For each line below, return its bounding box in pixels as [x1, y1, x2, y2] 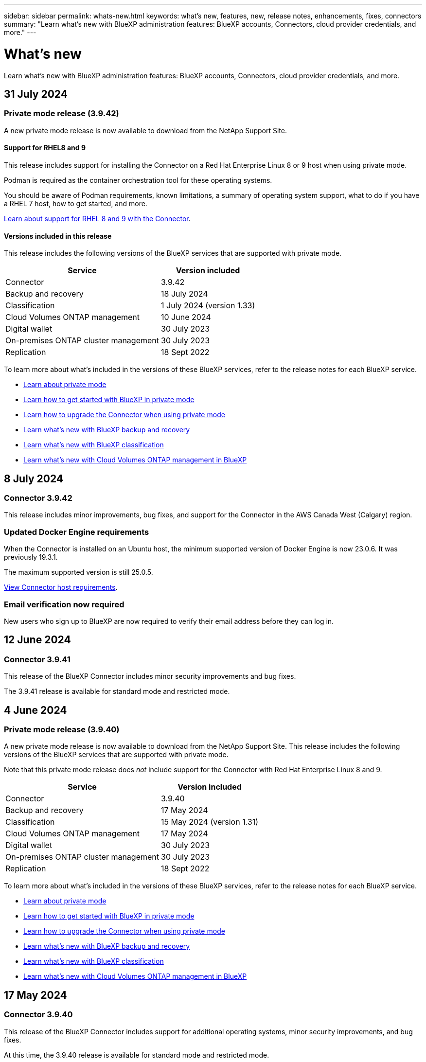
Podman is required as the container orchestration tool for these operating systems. [4, 176, 272, 184]
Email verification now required [4, 599, 124, 609]
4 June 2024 [4, 704, 67, 716]
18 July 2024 [161, 289, 208, 299]
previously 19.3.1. [4, 553, 58, 562]
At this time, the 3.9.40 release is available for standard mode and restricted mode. [4, 1050, 269, 1059]
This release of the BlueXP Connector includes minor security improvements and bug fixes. [4, 672, 296, 681]
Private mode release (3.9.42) [4, 108, 119, 119]
